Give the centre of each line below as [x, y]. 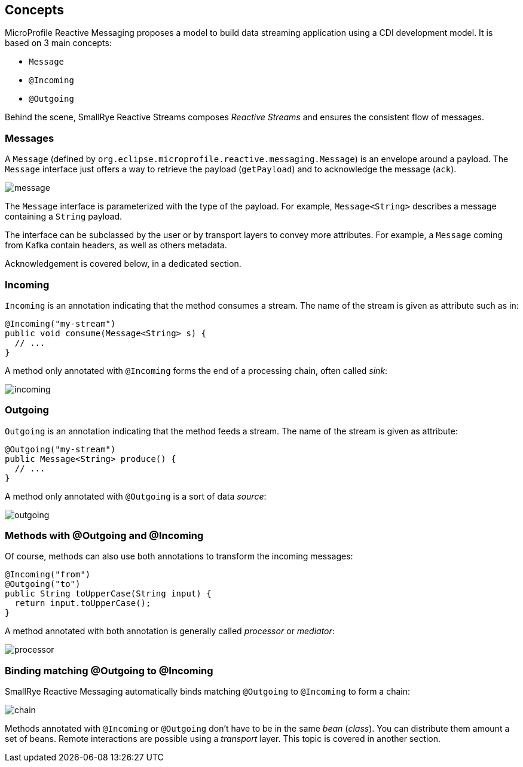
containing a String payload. [64, 217]
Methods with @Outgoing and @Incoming [104, 536]
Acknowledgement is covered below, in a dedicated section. [123, 264]
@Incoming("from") [48, 575]
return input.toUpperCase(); [83, 603]
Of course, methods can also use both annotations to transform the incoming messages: [179, 556]
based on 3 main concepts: [58, 43]
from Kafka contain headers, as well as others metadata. [116, 245]
